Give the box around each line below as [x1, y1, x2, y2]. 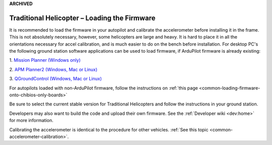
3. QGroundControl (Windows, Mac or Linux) [9, 76, 102, 82]
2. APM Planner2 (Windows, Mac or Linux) [9, 66, 98, 72]
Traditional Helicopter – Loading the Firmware [9, 14, 156, 22]
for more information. [9, 117, 54, 123]
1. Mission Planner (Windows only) [9, 57, 81, 63]
